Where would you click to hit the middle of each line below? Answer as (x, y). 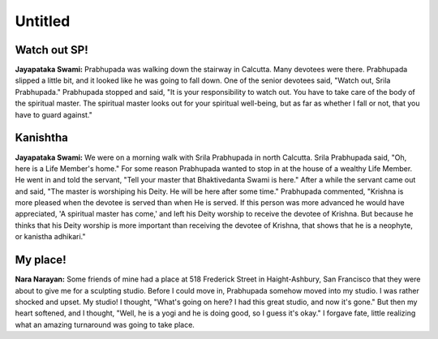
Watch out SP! (52, 50)
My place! (41, 260)
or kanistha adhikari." (50, 237)
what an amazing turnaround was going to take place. (105, 324)
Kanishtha (41, 138)
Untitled (43, 21)
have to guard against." (54, 114)
